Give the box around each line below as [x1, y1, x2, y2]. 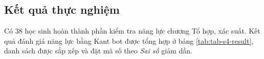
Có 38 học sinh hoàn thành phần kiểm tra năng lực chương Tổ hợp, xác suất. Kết [4, 25, 260, 36]
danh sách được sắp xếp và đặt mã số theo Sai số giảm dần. [4, 45, 192, 56]
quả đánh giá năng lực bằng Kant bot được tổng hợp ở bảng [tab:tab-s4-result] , [4, 35, 254, 46]
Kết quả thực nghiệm [4, 2, 120, 17]
